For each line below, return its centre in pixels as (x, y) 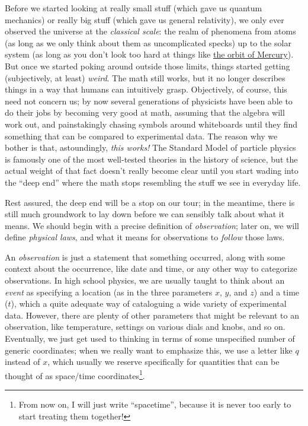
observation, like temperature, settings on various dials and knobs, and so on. (145, 327)
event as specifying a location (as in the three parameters (109, 292)
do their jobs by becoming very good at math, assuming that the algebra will (145, 112)
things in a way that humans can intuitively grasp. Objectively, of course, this (146, 89)
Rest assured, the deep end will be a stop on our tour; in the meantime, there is (150, 202)
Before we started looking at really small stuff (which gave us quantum (134, 8)
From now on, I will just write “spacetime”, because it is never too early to (155, 404)
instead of (23, 362)
